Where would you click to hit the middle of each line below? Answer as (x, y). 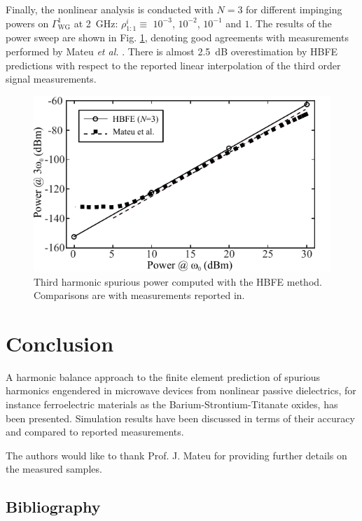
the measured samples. (54, 469)
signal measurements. (51, 79)
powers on (27, 23)
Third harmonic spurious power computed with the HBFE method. (178, 281)
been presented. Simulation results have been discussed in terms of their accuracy (180, 418)
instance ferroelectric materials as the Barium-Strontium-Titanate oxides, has (172, 404)
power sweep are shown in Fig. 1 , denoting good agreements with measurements (177, 37)
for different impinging (294, 9)
